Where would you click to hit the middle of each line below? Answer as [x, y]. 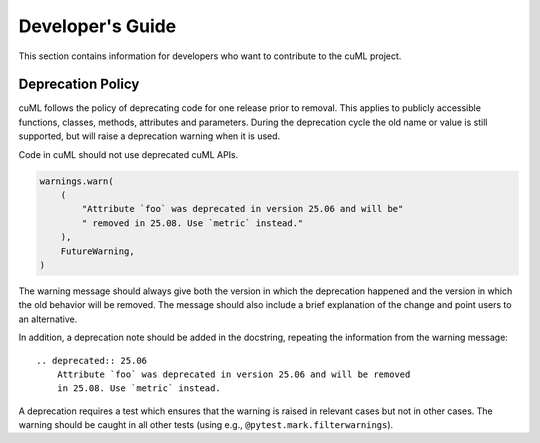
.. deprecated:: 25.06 [92, 360]
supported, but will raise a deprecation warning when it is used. [149, 136]
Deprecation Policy [79, 84]
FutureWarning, [97, 251]
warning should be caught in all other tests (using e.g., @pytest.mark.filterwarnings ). [206, 425]
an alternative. [48, 319]
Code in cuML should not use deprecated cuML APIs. [128, 154]
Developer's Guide [97, 26]
